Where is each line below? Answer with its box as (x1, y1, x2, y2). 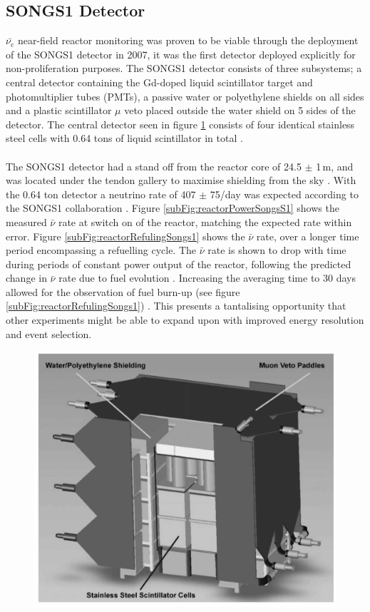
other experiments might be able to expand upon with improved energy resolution (6, 312, 364, 327)
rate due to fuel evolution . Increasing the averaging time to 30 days (58, 270, 356, 285)
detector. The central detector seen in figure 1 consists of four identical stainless (6, 116, 355, 131)
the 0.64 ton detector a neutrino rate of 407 (6, 186, 196, 201)
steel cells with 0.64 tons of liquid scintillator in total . (6, 131, 243, 146)
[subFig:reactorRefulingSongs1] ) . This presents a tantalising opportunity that (6, 298, 346, 313)
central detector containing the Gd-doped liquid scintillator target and (6, 74, 313, 89)
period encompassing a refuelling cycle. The (6, 243, 197, 257)
